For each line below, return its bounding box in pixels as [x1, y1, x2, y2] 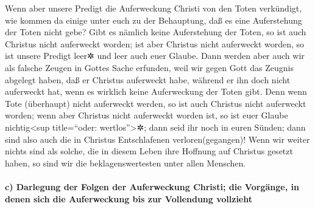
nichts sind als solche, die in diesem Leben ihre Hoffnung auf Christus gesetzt [5, 145, 293, 157]
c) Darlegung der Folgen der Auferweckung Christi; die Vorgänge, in [5, 180, 299, 193]
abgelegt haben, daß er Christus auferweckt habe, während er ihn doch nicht [5, 73, 291, 86]
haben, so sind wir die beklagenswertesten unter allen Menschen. [5, 156, 246, 169]
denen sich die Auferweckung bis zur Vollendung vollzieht [5, 192, 252, 205]
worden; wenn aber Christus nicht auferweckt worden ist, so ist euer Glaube [5, 109, 288, 122]
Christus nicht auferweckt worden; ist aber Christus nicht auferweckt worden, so [5, 37, 305, 50]
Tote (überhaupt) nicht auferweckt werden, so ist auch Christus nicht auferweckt [5, 97, 306, 109]
